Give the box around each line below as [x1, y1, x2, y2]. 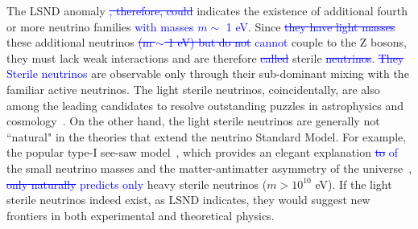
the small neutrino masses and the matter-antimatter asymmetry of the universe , [6, 159, 412, 176]
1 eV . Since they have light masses [226, 18, 395, 35]
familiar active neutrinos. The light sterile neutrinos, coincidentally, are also [6, 80, 380, 97]
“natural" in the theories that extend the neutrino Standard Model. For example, [6, 128, 407, 145]
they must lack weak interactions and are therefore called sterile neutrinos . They [6, 49, 404, 66]
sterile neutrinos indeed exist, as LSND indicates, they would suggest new [6, 191, 370, 208]
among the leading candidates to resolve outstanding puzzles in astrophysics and [6, 96, 404, 113]
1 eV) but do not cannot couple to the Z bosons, [168, 34, 407, 51]
